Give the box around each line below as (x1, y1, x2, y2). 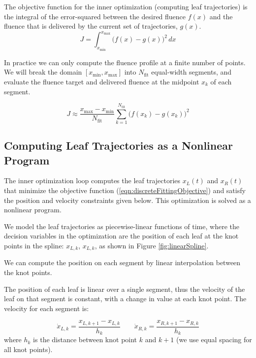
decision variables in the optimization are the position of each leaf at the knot (4, 231, 239, 241)
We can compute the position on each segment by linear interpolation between (4, 257, 241, 268)
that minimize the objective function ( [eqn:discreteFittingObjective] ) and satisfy (4, 185, 246, 196)
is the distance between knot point (33, 334, 137, 345)
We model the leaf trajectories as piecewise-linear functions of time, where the (4, 221, 239, 231)
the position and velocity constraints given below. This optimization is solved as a (4, 195, 251, 205)
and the (209, 11, 233, 21)
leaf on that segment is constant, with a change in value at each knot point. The (4, 293, 247, 304)
